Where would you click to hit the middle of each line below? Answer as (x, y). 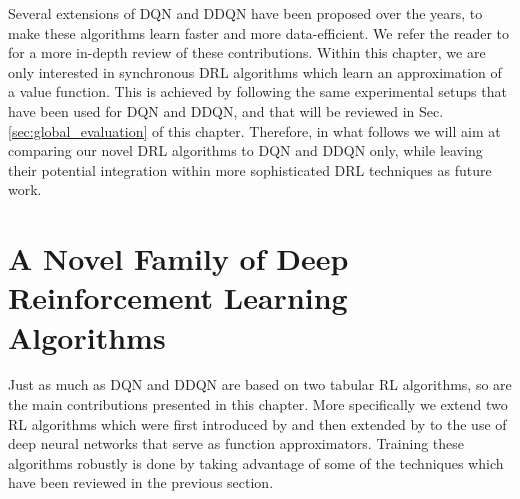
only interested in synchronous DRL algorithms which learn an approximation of (255, 71)
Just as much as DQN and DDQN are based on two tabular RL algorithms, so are (260, 384)
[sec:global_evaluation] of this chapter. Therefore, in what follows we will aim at (254, 130)
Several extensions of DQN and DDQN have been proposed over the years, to (245, 13)
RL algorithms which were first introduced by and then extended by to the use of (257, 423)
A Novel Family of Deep (178, 258)
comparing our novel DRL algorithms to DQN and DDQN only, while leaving (245, 150)
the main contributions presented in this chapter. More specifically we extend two (258, 404)
